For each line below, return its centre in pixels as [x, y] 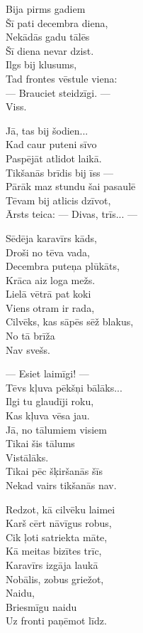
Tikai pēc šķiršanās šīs [54, 471]
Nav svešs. [28, 349]
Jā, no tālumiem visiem [56, 429]
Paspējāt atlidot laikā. [54, 158]
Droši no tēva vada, [48, 252]
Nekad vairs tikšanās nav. [61, 485]
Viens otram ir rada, [50, 307]
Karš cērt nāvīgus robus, [59, 523]
